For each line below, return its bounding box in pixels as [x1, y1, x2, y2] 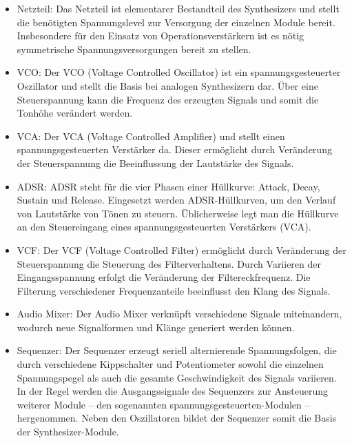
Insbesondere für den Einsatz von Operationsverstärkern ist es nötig [17, 28, 304, 43]
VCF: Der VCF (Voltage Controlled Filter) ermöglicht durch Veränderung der [17, 242, 346, 257]
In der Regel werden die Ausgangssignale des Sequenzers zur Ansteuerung [17, 384, 328, 398]
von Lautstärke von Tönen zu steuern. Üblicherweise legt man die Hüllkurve [17, 206, 339, 220]
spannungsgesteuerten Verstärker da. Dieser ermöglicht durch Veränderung [17, 142, 332, 157]
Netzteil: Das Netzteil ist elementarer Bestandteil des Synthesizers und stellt [17, 1, 340, 15]
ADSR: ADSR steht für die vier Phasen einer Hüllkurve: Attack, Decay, [17, 179, 320, 193]
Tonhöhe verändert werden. [17, 106, 133, 120]
